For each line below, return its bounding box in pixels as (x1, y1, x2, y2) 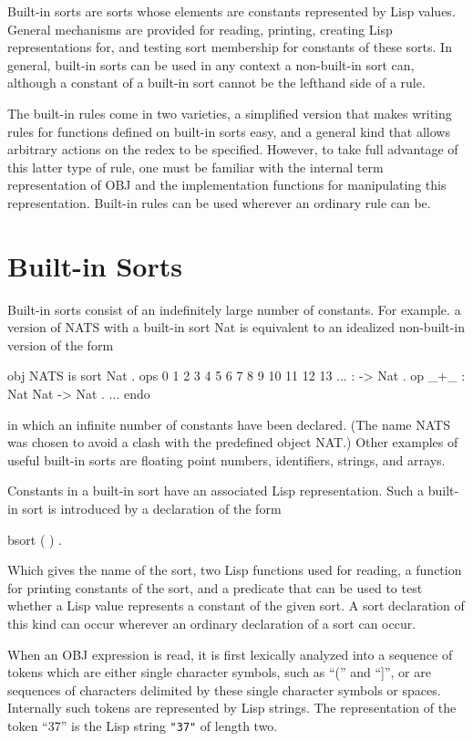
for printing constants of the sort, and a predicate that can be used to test (7, 578, 423, 597)
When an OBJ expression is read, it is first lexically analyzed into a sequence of (7, 644, 453, 663)
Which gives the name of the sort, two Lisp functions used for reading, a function (7, 560, 462, 579)
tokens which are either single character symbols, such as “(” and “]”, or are (7, 663, 431, 682)
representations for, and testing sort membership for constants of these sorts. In (7, 37, 452, 57)
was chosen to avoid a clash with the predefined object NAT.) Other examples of (7, 433, 458, 452)
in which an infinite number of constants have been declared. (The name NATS (7, 414, 450, 433)
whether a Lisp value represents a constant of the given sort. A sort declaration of (7, 596, 465, 615)
